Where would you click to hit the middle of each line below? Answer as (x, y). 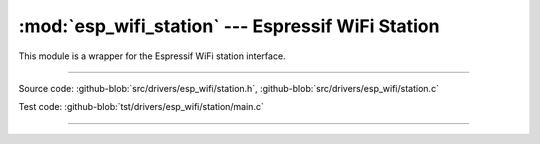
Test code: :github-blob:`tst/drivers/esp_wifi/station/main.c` (141, 107)
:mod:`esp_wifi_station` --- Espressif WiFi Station (229, 26)
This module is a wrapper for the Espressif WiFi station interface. (152, 56)
